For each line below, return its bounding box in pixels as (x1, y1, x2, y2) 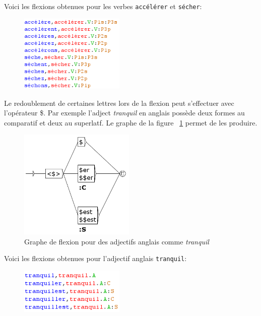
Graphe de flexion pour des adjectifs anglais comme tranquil (24, 236, 209, 246)
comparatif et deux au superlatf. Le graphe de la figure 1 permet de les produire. (4, 117, 257, 128)
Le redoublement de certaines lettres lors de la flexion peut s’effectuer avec (4, 97, 234, 108)
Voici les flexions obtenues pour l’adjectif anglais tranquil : (4, 253, 187, 264)
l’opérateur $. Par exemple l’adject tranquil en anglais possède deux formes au (4, 107, 245, 118)
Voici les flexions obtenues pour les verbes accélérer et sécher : (4, 1, 202, 11)
